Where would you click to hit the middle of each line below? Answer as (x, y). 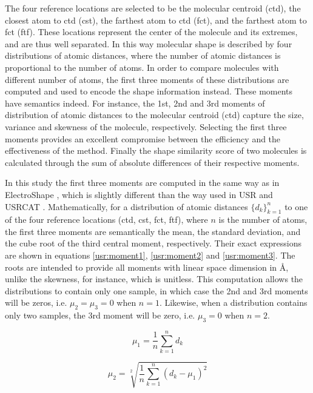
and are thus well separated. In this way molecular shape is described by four (149, 43)
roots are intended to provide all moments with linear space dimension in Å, (147, 267)
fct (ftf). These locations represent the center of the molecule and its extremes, (151, 32)
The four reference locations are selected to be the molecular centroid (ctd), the (153, 8)
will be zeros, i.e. (36, 302)
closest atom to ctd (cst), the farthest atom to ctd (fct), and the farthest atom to (156, 20)
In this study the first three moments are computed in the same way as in (142, 183)
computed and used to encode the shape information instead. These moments (149, 91)
